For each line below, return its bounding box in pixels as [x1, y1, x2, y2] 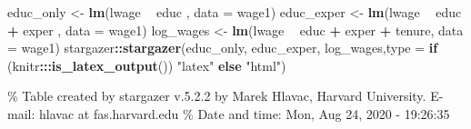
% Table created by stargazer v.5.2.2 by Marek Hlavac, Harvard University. [7, 86, 426, 105]
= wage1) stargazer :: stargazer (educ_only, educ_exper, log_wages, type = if [7, 38, 438, 57]
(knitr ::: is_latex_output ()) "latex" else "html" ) [7, 55, 286, 74]
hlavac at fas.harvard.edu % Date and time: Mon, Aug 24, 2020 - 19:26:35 [38, 104, 450, 123]
